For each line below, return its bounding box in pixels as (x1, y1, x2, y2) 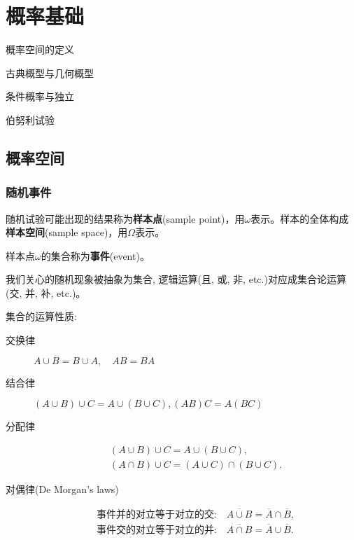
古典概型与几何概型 (6, 65, 94, 80)
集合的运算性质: (6, 309, 77, 324)
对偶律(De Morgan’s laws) (6, 481, 119, 496)
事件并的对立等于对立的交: (96, 509, 217, 520)
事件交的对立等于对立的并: (96, 525, 217, 535)
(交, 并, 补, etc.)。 (6, 285, 86, 300)
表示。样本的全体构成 (250, 211, 349, 226)
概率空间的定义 (6, 42, 74, 57)
